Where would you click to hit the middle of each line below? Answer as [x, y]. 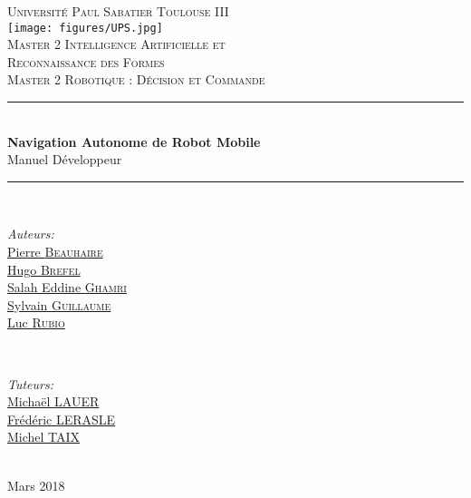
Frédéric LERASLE [62, 419]
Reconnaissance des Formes [86, 61]
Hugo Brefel [44, 269]
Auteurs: [31, 234]
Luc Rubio [36, 322]
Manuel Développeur [65, 159]
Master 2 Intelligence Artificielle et [116, 44]
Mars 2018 [36, 485]
